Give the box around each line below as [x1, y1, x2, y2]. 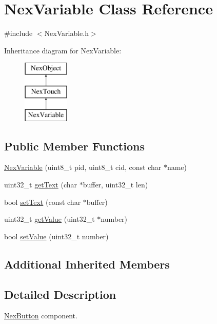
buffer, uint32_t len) [83, 179, 148, 190]
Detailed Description [4, 286, 116, 302]
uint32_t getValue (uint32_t [4, 214, 95, 224]
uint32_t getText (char [4, 179, 77, 190]
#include [4, 28, 33, 39]
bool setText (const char [4, 196, 81, 207]
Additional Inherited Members [4, 256, 170, 272]
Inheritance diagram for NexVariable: [4, 45, 122, 55]
